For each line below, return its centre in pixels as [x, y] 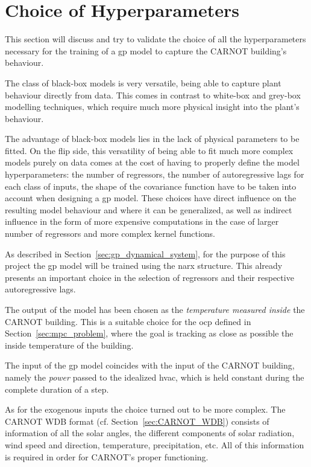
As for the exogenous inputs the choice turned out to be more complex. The [145, 409]
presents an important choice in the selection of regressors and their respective [149, 277]
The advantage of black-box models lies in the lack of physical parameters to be [152, 139]
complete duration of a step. [57, 389]
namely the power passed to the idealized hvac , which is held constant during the [155, 377]
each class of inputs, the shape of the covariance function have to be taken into [151, 186]
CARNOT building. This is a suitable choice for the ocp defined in [128, 321]
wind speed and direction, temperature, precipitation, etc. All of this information [155, 444]
